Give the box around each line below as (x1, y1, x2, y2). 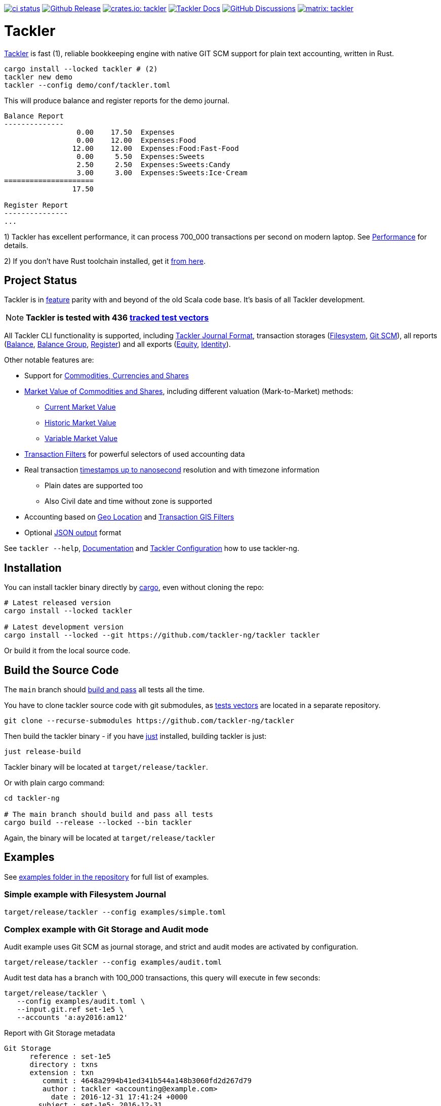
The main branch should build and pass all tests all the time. (4, 685, 205, 694)
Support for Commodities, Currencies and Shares (24, 371, 189, 380)
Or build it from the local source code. (4, 646, 131, 655)
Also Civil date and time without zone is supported (45, 497, 212, 506)
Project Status (4, 273, 77, 287)
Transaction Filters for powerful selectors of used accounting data (24, 450, 245, 459)
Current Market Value (45, 403, 116, 412)
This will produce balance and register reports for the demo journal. (4, 96, 229, 105)
